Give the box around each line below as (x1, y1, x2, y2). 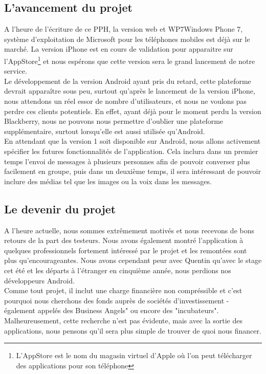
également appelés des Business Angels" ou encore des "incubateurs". (4, 305, 219, 316)
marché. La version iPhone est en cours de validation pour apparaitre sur (4, 43, 233, 54)
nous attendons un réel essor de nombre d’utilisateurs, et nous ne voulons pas (4, 96, 247, 106)
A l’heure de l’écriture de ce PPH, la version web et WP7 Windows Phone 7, (4, 24, 243, 34)
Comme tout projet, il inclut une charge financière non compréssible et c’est (4, 285, 242, 296)
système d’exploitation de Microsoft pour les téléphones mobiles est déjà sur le (4, 33, 250, 44)
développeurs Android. (4, 275, 75, 285)
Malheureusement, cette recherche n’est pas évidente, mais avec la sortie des (4, 315, 243, 325)
